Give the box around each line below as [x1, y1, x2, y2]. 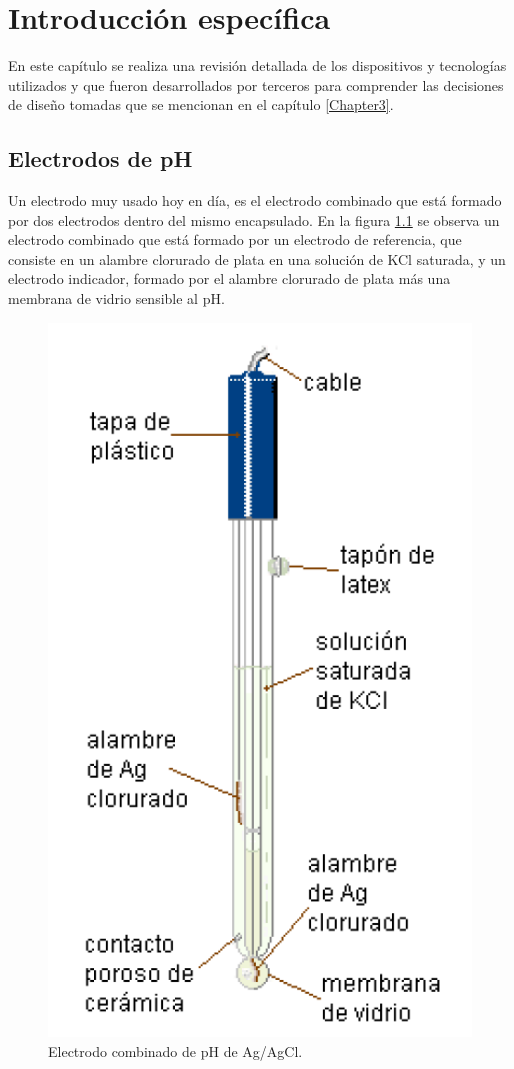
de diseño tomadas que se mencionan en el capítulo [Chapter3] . [8, 94, 394, 115]
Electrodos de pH [8, 143, 193, 174]
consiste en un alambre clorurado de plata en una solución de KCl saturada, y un [8, 248, 506, 269]
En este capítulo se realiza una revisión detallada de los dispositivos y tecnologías [8, 55, 507, 76]
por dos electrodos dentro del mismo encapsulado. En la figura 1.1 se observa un [8, 209, 500, 230]
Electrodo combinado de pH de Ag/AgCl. [48, 1040, 303, 1061]
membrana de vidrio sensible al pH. [8, 288, 225, 309]
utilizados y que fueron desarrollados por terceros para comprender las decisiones [8, 74, 504, 95]
